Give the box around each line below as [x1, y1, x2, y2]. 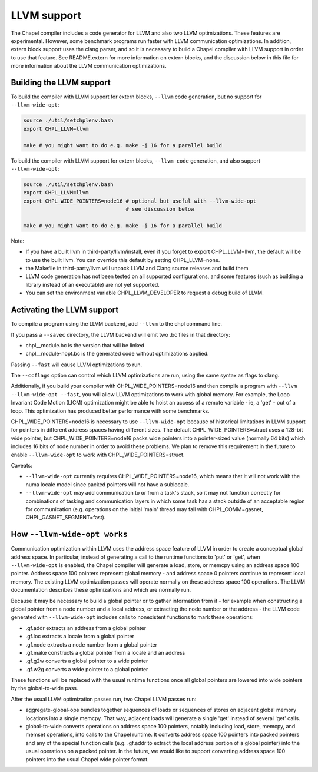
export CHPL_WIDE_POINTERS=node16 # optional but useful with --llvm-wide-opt [23, 197, 256, 204]
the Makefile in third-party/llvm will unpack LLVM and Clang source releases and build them [25, 265, 249, 272]
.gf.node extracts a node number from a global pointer [25, 641, 157, 648]
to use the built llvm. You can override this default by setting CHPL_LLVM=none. [25, 256, 220, 263]
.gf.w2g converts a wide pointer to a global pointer [25, 665, 148, 672]
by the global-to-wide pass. [11, 685, 79, 692]
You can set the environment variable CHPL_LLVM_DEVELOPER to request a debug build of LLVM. [25, 289, 264, 297]
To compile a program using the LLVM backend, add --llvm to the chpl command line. [11, 320, 223, 327]
